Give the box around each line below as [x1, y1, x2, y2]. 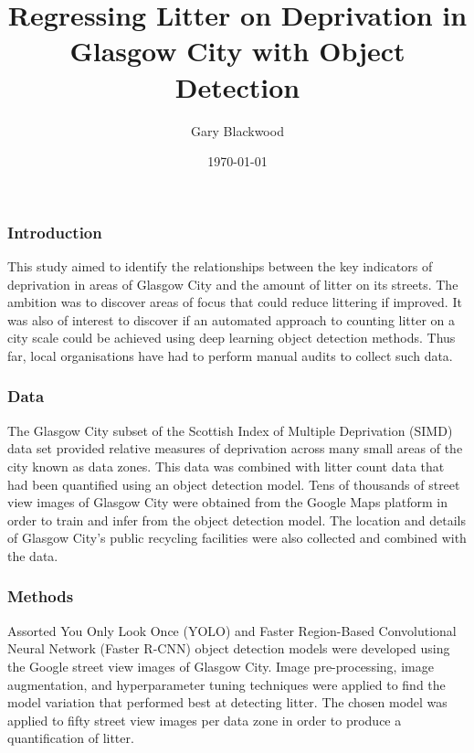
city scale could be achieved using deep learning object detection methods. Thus [7, 328, 456, 347]
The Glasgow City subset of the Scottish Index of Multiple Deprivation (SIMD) [7, 420, 453, 440]
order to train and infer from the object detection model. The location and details [7, 510, 466, 529]
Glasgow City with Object [69, 32, 406, 69]
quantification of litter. [7, 728, 134, 748]
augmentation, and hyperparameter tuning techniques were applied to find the [7, 674, 446, 694]
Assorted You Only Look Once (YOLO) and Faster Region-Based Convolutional [7, 620, 457, 640]
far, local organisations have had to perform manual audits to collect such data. [7, 345, 453, 365]
